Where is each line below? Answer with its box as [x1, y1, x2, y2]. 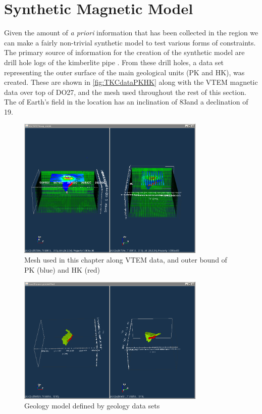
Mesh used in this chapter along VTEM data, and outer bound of [24, 254, 227, 265]
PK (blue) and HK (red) [24, 264, 100, 275]
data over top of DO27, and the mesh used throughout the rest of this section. [4, 86, 246, 97]
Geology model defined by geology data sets [24, 400, 160, 411]
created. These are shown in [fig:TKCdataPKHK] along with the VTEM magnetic [4, 77, 258, 87]
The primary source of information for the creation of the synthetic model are [4, 47, 245, 58]
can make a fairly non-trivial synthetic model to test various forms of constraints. [4, 37, 256, 47]
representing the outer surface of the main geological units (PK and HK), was [4, 67, 245, 77]
